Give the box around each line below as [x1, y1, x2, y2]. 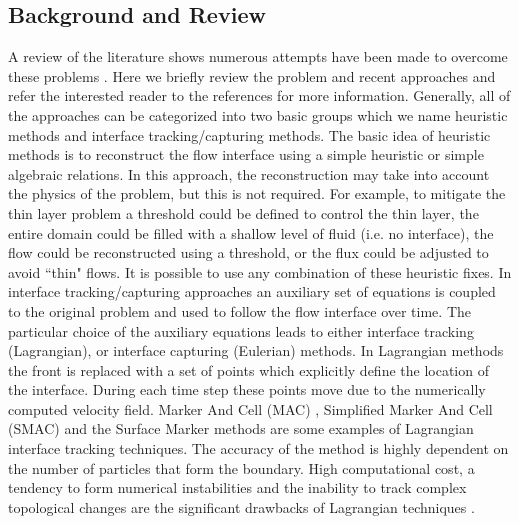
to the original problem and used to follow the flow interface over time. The [8, 300, 471, 321]
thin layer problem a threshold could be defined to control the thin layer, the [8, 202, 479, 223]
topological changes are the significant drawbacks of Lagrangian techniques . [8, 496, 475, 517]
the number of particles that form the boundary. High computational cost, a [8, 457, 475, 478]
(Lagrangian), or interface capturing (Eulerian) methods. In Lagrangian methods [8, 340, 504, 361]
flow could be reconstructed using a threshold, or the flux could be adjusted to [8, 242, 489, 263]
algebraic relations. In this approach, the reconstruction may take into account [8, 163, 490, 184]
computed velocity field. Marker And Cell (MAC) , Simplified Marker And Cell [8, 398, 493, 419]
